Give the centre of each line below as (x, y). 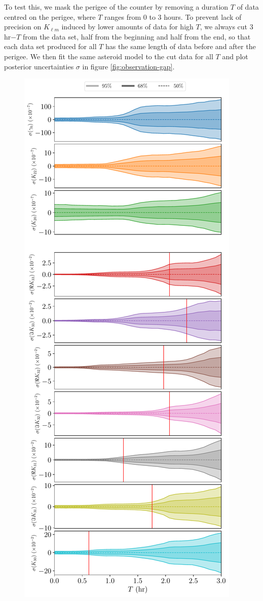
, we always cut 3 (227, 27)
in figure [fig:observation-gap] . (128, 66)
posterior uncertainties (39, 66)
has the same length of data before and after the (181, 46)
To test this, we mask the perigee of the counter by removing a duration (116, 7)
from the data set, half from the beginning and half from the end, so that (137, 36)
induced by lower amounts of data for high (127, 27)
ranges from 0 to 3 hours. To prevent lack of (173, 16)
